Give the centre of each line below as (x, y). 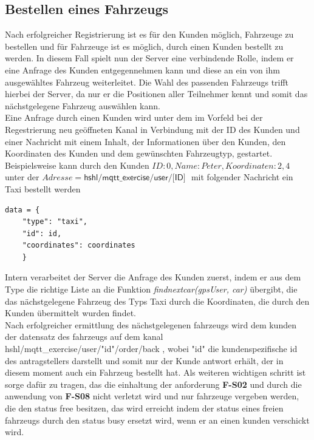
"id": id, (42, 233)
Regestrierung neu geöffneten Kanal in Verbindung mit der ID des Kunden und (152, 129)
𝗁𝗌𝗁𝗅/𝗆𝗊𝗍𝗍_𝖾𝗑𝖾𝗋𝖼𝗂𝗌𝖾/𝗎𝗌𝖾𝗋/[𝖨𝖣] (135, 178)
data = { (22, 210)
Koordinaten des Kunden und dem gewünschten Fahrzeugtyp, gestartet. (139, 153)
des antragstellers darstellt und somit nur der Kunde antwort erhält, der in (144, 360)
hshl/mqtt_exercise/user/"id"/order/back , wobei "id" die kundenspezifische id (151, 349)
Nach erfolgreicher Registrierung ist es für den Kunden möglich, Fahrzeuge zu (149, 34)
